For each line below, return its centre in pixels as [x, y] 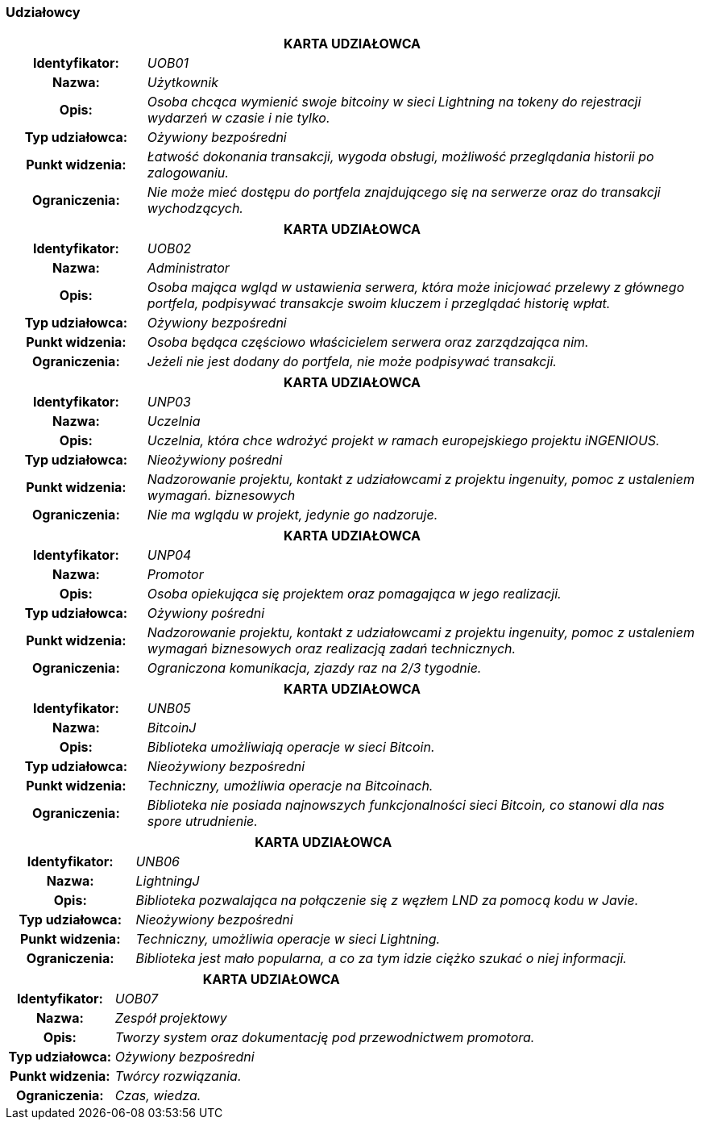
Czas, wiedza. [158, 1096]
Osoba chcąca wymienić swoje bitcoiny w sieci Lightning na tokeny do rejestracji [394, 102]
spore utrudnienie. [202, 822]
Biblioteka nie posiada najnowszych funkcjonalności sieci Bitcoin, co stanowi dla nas [406, 805]
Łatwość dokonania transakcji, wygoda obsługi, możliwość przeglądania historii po [400, 157]
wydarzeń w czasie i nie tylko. [239, 118]
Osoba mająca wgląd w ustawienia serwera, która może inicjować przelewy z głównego [416, 288]
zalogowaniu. [188, 173]
